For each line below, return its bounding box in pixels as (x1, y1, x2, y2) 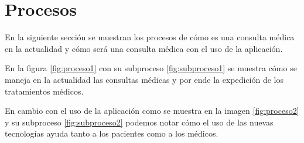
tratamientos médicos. (5, 85, 84, 97)
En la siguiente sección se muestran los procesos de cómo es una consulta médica (5, 31, 295, 43)
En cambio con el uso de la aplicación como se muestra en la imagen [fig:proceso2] (5, 104, 299, 117)
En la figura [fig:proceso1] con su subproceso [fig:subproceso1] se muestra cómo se (5, 62, 297, 74)
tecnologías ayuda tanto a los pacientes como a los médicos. (5, 127, 218, 139)
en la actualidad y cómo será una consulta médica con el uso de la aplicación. (5, 42, 283, 54)
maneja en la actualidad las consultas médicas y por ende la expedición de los (5, 73, 284, 85)
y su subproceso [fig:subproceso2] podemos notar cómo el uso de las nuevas (5, 116, 274, 128)
